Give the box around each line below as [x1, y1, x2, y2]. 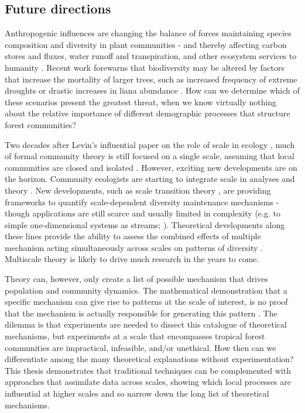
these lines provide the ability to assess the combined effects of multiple [5, 230, 261, 242]
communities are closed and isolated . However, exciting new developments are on [5, 161, 297, 173]
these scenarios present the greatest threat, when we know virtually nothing [5, 95, 277, 108]
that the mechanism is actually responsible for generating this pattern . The [5, 307, 277, 319]
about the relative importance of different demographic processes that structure [5, 107, 290, 119]
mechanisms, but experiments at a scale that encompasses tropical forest [5, 330, 265, 342]
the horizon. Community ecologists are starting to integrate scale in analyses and [5, 173, 295, 185]
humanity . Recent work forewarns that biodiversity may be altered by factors [5, 61, 285, 73]
